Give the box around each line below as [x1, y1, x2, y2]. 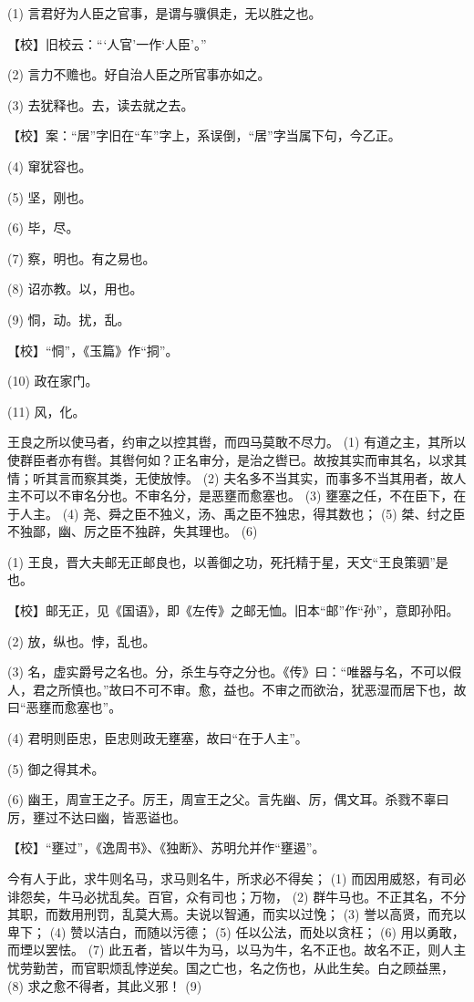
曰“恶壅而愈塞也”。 [7, 697, 122, 717]
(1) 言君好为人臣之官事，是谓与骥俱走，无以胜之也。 [7, 4, 322, 22]
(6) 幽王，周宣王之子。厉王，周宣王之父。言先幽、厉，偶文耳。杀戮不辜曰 [7, 790, 449, 809]
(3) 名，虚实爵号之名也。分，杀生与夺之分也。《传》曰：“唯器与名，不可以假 [7, 662, 462, 681]
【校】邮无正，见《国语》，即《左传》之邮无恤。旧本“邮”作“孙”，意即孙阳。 [7, 601, 459, 620]
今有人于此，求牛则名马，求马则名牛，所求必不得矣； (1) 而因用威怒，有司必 [7, 869, 467, 887]
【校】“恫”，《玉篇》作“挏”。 [7, 340, 179, 359]
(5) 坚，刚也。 [7, 187, 92, 206]
